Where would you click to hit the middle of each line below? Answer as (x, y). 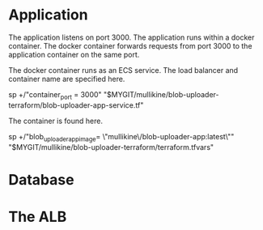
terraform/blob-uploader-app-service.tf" (76, 105)
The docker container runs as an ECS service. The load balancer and (123, 70)
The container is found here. (56, 121)
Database (41, 179)
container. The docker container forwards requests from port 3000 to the (130, 45)
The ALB (38, 217)
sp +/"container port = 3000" (55, 95)
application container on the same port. (74, 54)
